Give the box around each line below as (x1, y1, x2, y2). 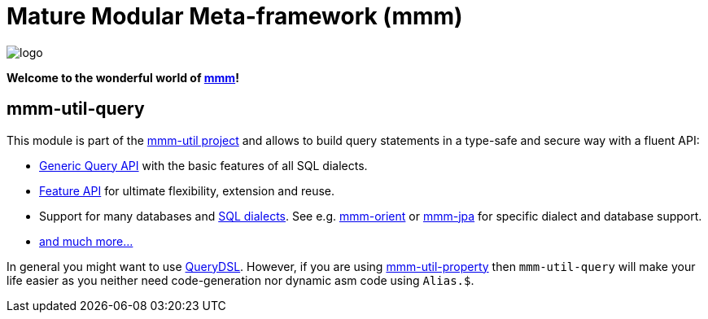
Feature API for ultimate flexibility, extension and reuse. (39, 183, 335, 198)
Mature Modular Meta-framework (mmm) (7, 2, 463, 30)
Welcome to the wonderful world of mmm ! (7, 70, 239, 85)
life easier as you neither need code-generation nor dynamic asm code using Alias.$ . (7, 273, 474, 287)
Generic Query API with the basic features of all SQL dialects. (39, 158, 368, 173)
